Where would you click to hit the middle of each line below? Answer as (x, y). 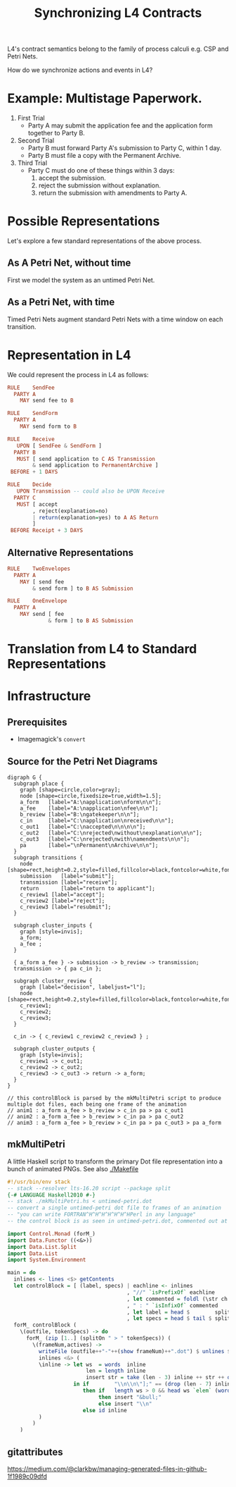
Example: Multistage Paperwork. (105, 98)
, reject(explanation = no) (71, 511)
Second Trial (36, 141)
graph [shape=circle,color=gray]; (70, 790)
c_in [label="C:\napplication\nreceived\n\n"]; (97, 820)
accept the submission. (72, 178)
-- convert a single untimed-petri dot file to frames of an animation (114, 1208)
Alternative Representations (70, 552)
